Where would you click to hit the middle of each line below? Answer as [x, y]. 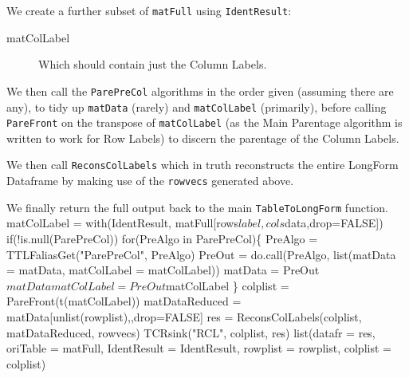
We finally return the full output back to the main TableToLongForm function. [197, 207]
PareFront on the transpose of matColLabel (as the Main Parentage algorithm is [204, 122]
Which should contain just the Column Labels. [153, 64]
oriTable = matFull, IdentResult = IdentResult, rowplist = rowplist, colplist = [199, 348]
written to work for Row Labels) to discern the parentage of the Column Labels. [203, 138]
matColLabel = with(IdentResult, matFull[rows [122, 223]
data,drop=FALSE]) [334, 223]
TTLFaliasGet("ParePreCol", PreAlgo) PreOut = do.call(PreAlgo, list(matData [201, 254]
